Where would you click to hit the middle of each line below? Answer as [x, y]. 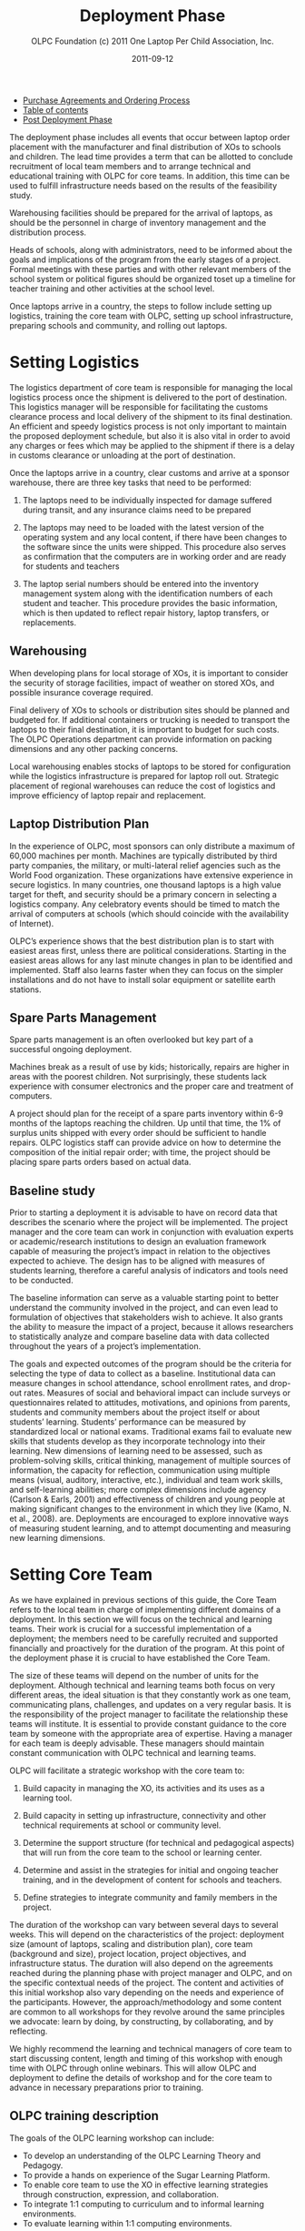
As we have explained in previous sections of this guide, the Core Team [143, 1600]
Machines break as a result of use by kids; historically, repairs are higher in [149, 1067]
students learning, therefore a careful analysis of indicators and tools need [149, 1271]
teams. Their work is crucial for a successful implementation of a [131, 1629]
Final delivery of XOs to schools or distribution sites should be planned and [150, 710]
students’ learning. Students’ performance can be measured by [128, 1422]
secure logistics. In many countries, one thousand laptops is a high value [145, 885]
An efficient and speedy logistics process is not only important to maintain [148, 426]
